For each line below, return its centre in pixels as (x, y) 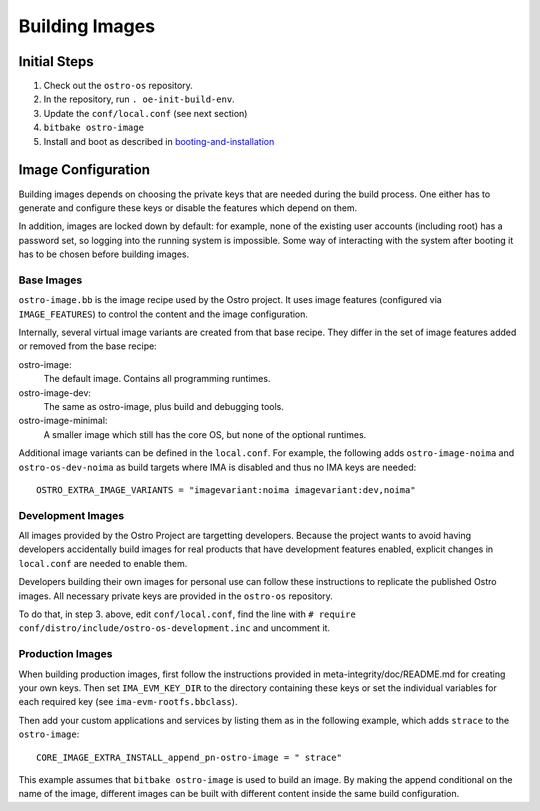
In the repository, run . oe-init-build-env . (139, 99)
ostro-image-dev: (55, 392)
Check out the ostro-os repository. (118, 86)
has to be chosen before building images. (104, 254)
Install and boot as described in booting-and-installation (159, 141)
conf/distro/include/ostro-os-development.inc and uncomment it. (174, 628)
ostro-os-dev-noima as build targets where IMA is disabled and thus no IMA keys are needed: (217, 467)
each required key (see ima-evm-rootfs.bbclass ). (128, 702)
